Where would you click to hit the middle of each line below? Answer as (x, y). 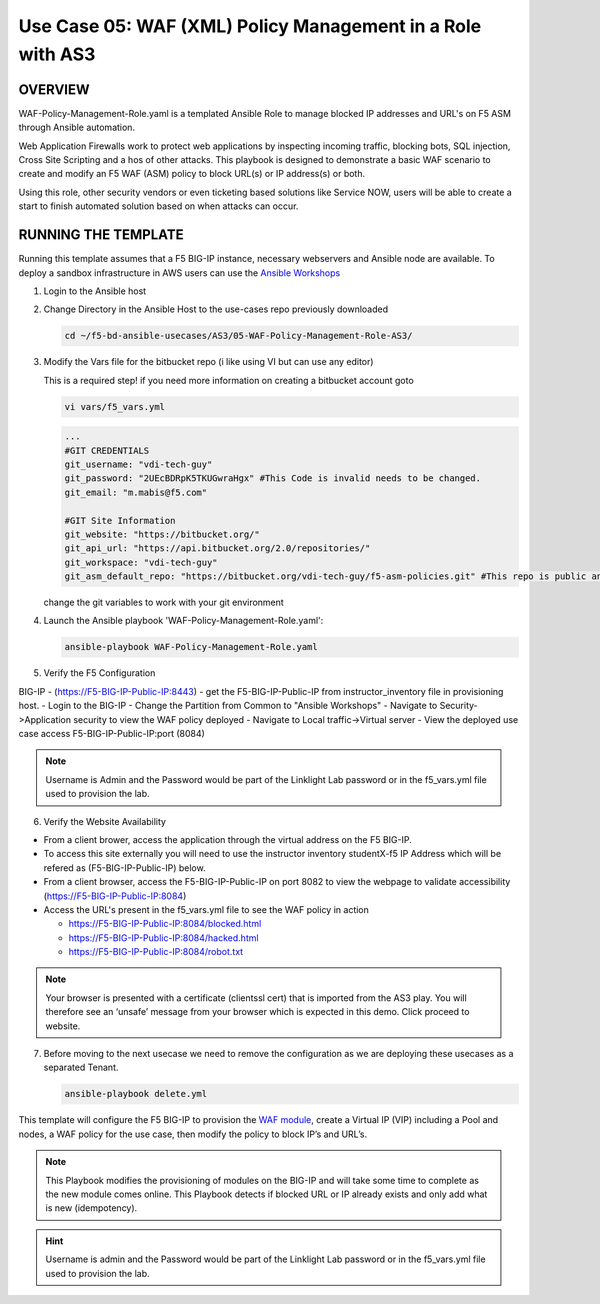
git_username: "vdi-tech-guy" (138, 464)
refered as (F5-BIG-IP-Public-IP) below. (124, 867)
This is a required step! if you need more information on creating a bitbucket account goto (228, 380)
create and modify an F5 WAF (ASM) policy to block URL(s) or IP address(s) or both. (192, 174)
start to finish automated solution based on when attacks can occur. (158, 206)
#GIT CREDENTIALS (107, 450)
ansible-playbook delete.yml (136, 1094)
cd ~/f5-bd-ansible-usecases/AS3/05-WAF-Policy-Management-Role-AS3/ (238, 336)
